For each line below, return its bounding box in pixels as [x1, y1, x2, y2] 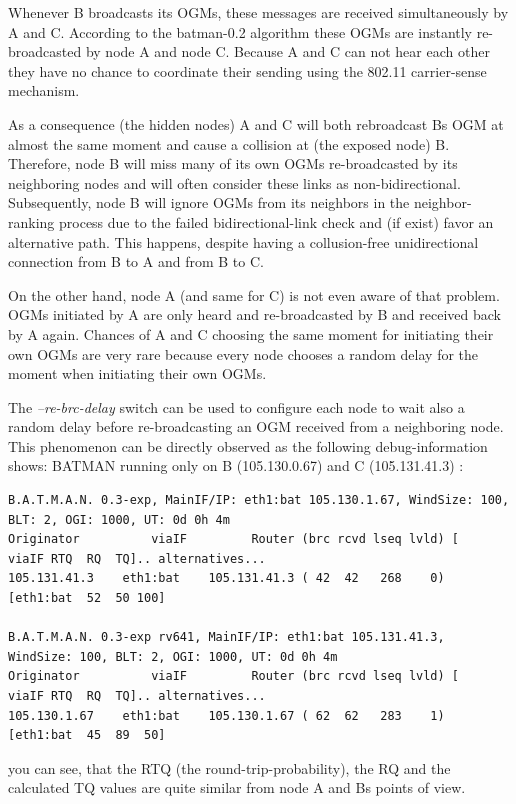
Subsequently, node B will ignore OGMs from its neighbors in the [8, 192, 410, 213]
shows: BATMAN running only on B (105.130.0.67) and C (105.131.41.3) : [8, 455, 464, 476]
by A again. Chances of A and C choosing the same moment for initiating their [8, 323, 494, 344]
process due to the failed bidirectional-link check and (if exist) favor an [59, 211, 494, 232]
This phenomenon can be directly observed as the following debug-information [8, 435, 488, 456]
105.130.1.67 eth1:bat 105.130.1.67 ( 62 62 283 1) [8, 708, 445, 723]
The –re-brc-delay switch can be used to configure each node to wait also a [8, 396, 465, 417]
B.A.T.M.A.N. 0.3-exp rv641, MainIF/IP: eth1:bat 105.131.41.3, [8, 630, 445, 645]
